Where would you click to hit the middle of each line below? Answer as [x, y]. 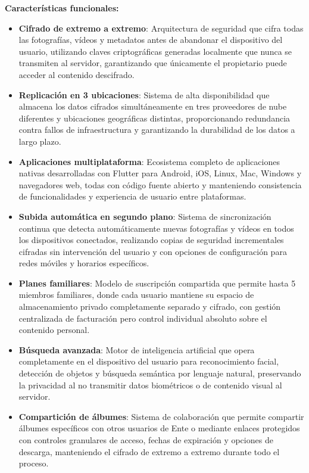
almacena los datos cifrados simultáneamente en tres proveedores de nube [153, 106]
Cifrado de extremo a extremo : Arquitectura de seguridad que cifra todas [161, 28]
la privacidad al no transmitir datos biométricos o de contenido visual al [150, 385]
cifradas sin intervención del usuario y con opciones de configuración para [153, 251]
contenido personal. [54, 330]
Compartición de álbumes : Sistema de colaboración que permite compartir [161, 416]
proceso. [34, 463]
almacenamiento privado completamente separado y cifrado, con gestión [150, 306]
